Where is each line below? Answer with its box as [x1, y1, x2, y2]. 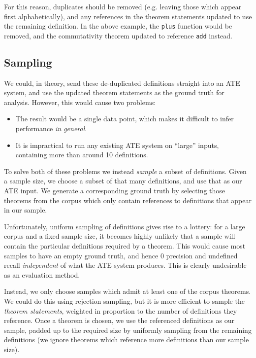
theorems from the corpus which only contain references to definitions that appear [4, 195, 252, 205]
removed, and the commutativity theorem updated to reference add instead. [4, 30, 232, 40]
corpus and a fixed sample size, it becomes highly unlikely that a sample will [4, 231, 235, 241]
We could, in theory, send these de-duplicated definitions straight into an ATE [4, 77, 240, 88]
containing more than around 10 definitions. [15, 149, 148, 160]
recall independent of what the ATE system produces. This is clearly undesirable [4, 260, 247, 270]
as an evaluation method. [4, 269, 80, 280]
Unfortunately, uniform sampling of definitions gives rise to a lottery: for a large [4, 221, 245, 231]
